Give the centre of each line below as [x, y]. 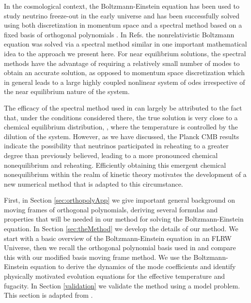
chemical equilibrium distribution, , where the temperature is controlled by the [121, 127]
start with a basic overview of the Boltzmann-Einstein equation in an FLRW [118, 238]
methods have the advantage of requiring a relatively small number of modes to [122, 63]
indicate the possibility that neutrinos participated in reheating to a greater [116, 146]
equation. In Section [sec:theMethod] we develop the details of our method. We [121, 229]
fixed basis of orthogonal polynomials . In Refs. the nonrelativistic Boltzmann [119, 34]
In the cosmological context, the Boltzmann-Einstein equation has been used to [122, 6]
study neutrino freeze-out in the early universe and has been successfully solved [122, 15]
